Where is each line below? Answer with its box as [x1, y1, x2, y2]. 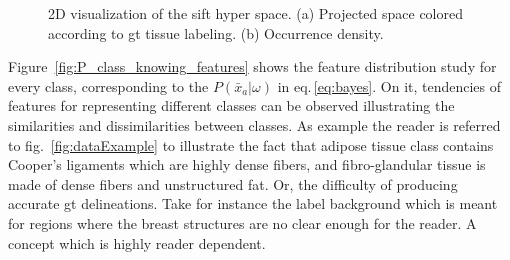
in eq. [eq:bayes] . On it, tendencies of [277, 75, 502, 96]
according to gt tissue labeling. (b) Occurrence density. [48, 22, 384, 43]
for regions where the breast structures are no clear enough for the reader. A [8, 212, 477, 233]
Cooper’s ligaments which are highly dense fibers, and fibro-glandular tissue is [8, 154, 486, 175]
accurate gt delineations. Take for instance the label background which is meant [8, 193, 498, 214]
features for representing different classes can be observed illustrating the [8, 95, 455, 116]
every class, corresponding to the [8, 75, 209, 96]
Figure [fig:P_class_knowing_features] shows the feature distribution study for [8, 56, 497, 77]
